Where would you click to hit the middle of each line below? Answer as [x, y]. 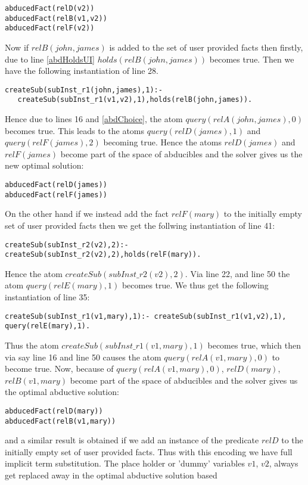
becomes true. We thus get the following [195, 285]
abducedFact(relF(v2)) [50, 28]
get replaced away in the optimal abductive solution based [111, 475]
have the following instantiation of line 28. [82, 71]
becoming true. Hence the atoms [162, 142]
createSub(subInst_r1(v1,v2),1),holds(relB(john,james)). [135, 100]
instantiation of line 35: [47, 297]
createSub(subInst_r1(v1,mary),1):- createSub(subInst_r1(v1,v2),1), [146, 316]
